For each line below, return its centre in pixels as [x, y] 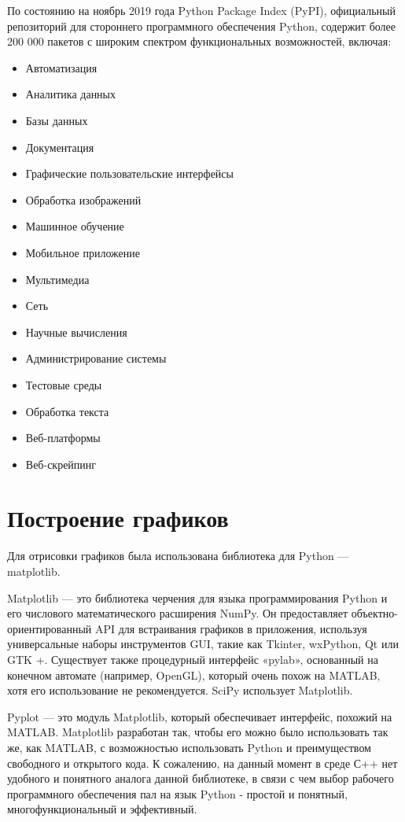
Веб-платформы [63, 438]
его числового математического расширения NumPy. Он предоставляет [178, 613]
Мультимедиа [57, 279]
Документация [60, 147]
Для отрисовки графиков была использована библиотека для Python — [178, 556]
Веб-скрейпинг [61, 464]
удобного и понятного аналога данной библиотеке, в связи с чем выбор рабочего [201, 778]
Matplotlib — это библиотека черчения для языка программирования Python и [197, 597]
